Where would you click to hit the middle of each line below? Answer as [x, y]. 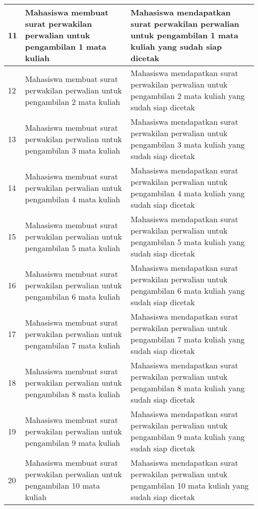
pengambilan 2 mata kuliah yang [188, 96]
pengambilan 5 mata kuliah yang [188, 242]
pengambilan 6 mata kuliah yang [188, 291]
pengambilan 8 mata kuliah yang [188, 388]
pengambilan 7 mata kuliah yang [188, 339]
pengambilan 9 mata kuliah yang [188, 437]
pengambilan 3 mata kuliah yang [188, 144]
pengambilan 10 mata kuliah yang [190, 485]
